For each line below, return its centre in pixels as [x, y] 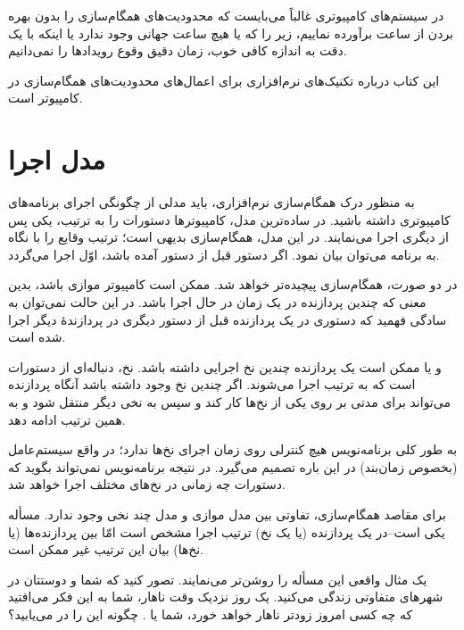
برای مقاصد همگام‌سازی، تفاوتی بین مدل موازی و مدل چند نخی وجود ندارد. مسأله [227, 514]
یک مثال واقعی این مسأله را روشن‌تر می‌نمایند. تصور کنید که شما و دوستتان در [218, 579]
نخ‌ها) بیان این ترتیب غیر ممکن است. [106, 549]
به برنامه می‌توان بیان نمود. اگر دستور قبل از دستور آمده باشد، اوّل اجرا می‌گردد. [224, 254]
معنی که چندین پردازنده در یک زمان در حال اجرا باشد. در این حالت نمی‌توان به [217, 302]
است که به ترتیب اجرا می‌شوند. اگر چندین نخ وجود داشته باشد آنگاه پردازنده [212, 384]
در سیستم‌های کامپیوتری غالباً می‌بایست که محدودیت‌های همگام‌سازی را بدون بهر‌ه [226, 15]
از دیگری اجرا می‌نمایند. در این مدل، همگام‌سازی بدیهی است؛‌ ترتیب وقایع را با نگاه [228, 237]
